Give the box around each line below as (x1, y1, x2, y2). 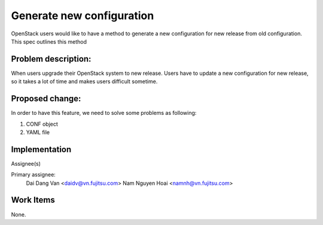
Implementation (11, 144, 72, 154)
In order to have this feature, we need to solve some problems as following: (11, 110, 197, 117)
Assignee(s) (11, 160, 41, 167)
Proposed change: (11, 93, 81, 104)
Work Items (11, 195, 55, 205)
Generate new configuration (11, 9, 154, 22)
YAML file (26, 129, 50, 136)
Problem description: (11, 54, 92, 64)
